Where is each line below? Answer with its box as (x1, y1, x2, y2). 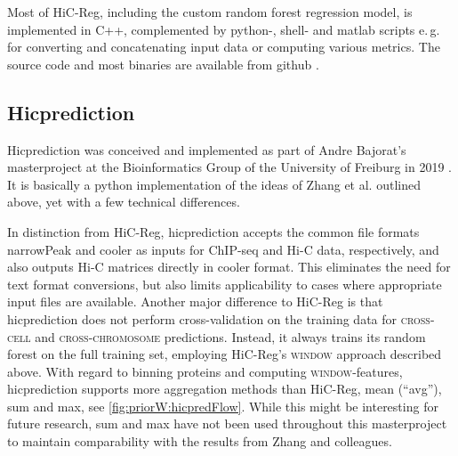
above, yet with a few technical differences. (7, 192, 240, 211)
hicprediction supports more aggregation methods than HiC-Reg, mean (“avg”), (7, 379, 442, 398)
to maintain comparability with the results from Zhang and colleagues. (7, 432, 392, 451)
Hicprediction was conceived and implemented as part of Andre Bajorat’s (7, 140, 406, 159)
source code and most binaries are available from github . (7, 54, 319, 73)
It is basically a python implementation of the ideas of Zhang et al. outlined (7, 175, 421, 193)
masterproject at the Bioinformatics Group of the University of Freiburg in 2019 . (7, 158, 452, 176)
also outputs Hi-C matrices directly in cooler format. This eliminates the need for (7, 257, 451, 276)
